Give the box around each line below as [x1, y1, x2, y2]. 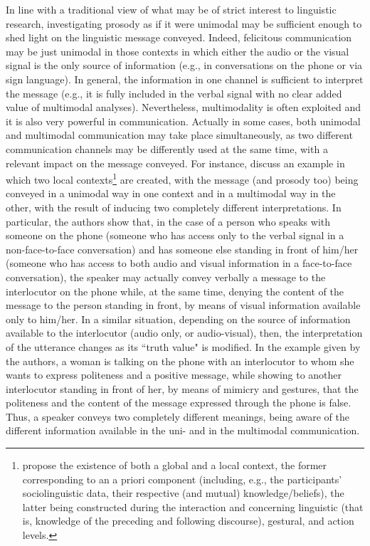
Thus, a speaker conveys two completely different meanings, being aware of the [6, 409, 349, 424]
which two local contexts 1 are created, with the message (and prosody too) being [6, 170, 359, 187]
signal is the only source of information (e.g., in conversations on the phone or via [6, 58, 363, 73]
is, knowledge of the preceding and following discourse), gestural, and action [22, 513, 354, 528]
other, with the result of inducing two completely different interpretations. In [6, 199, 342, 214]
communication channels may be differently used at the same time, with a [6, 141, 328, 156]
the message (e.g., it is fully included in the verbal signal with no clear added [6, 85, 342, 100]
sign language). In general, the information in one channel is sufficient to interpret [6, 71, 364, 86]
